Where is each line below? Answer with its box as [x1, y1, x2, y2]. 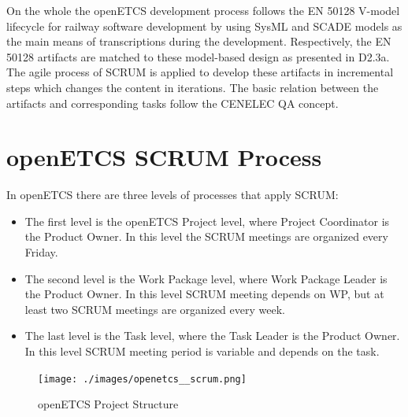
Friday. [24, 244, 58, 260]
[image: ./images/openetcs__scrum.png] [38, 373, 247, 385]
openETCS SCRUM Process [6, 141, 322, 173]
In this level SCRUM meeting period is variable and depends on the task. [24, 343, 380, 360]
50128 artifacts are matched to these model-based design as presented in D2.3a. [6, 48, 390, 65]
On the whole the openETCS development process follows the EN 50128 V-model [6, 2, 400, 18]
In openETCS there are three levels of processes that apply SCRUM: [6, 186, 339, 203]
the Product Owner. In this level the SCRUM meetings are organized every [24, 228, 388, 245]
